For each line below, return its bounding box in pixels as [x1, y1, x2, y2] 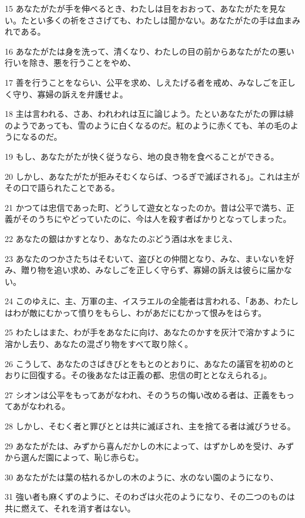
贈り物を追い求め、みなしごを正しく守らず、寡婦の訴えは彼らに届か [21, 264, 284, 276]
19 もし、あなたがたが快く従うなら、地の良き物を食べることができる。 [5, 150, 279, 162]
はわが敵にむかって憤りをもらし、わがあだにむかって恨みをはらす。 [5, 306, 266, 318]
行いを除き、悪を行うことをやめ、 [5, 56, 136, 69]
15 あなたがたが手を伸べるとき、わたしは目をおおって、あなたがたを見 [5, 2, 278, 14]
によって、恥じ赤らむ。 [53, 451, 144, 463]
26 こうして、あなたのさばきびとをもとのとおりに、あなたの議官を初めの [5, 357, 286, 369]
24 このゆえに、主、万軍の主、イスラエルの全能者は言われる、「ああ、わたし [5, 295, 299, 307]
